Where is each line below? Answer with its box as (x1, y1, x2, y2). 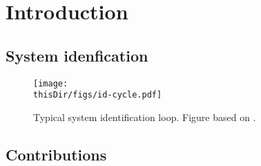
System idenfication (6, 44, 148, 66)
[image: (33, 78, 68, 89)
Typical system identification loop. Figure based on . (33, 109, 256, 124)
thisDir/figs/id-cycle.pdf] (33, 90, 162, 100)
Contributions (6, 143, 107, 165)
